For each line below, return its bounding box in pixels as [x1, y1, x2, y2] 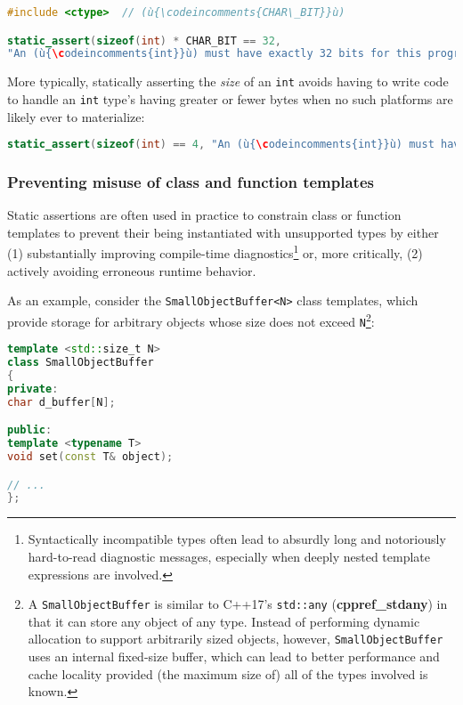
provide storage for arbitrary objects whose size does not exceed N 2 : [7, 309, 375, 330]
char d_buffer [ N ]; [7, 395, 116, 409]
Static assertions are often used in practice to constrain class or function [7, 206, 402, 224]
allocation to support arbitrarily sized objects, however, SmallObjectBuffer [28, 629, 443, 648]
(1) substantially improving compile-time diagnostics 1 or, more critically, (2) [7, 241, 423, 263]
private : [7, 382, 59, 395]
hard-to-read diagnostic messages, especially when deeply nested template [28, 547, 431, 565]
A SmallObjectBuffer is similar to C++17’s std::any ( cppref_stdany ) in [28, 595, 448, 613]
